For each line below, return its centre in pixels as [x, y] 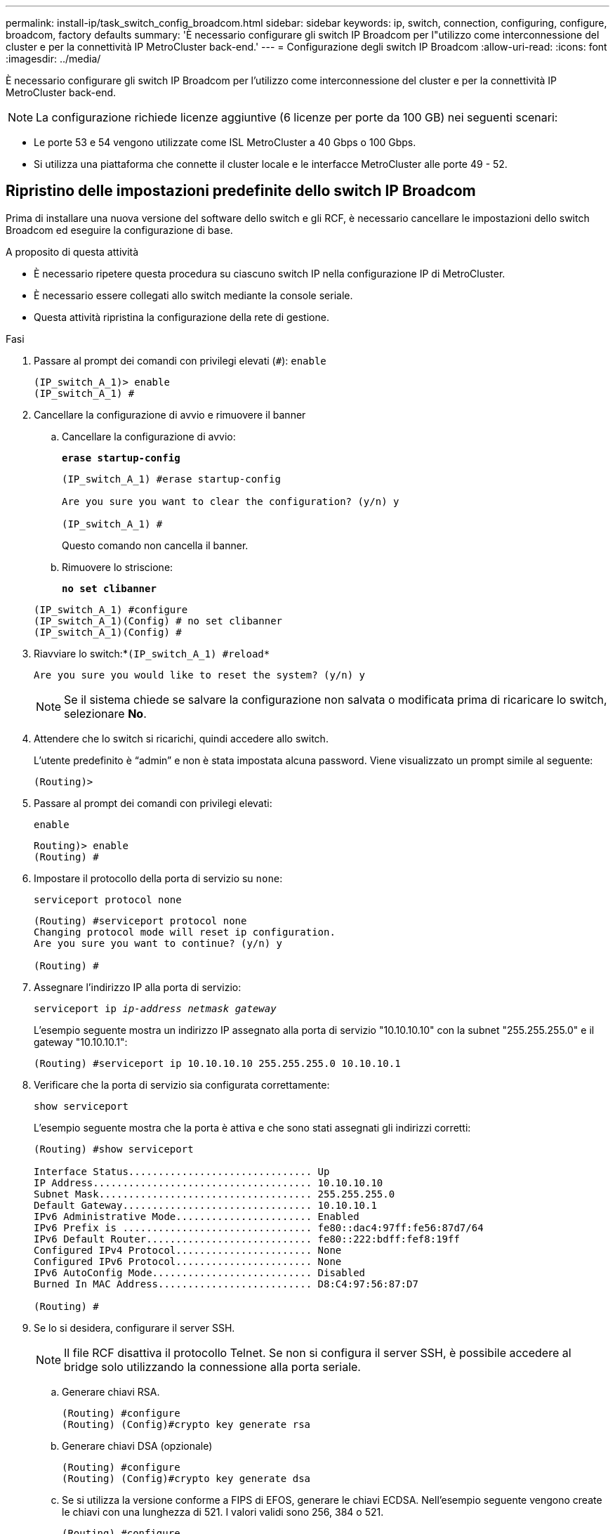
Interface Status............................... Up [182, 1171]
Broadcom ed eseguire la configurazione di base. [119, 230]
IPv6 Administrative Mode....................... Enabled [197, 1216]
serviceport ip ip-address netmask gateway [155, 1008]
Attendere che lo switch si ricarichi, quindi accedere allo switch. [181, 738]
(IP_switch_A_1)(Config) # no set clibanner [158, 621]
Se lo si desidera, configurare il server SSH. [134, 1327]
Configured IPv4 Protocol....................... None [188, 1250]
